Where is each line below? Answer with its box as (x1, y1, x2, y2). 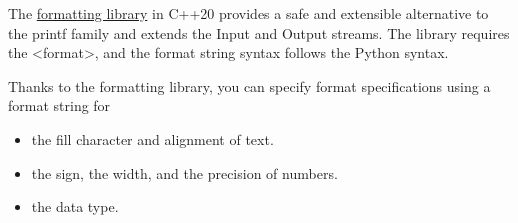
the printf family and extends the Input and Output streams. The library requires (8, 22, 510, 43)
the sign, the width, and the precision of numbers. (31, 162, 338, 183)
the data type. (31, 196, 119, 217)
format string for (8, 95, 111, 116)
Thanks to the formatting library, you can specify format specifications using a (8, 75, 491, 96)
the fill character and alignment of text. (31, 128, 274, 149)
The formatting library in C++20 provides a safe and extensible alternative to (8, 3, 489, 23)
